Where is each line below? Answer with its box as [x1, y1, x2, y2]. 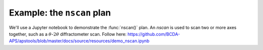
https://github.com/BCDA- [127, 31, 180, 37]
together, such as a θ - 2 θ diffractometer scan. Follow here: [9, 31, 127, 37]
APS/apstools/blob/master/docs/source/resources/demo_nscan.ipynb [9, 38, 150, 44]
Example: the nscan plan [9, 7, 111, 18]
